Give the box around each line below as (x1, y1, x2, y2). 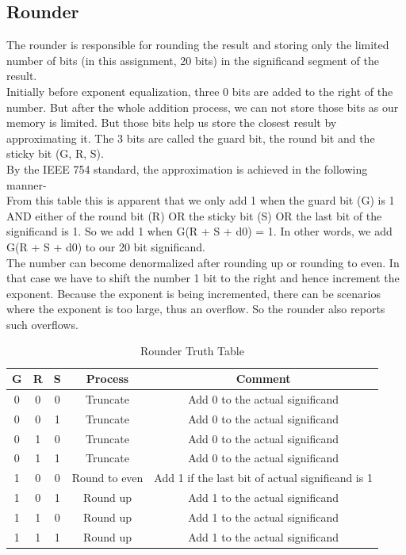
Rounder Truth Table (140, 343, 244, 359)
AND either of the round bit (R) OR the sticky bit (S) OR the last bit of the (6, 207, 382, 224)
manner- (6, 176, 47, 193)
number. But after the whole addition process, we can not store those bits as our (6, 98, 399, 115)
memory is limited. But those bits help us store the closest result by (6, 114, 337, 131)
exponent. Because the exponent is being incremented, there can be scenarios (6, 285, 381, 301)
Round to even (71, 469, 144, 486)
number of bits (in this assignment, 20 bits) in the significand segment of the (6, 52, 379, 68)
